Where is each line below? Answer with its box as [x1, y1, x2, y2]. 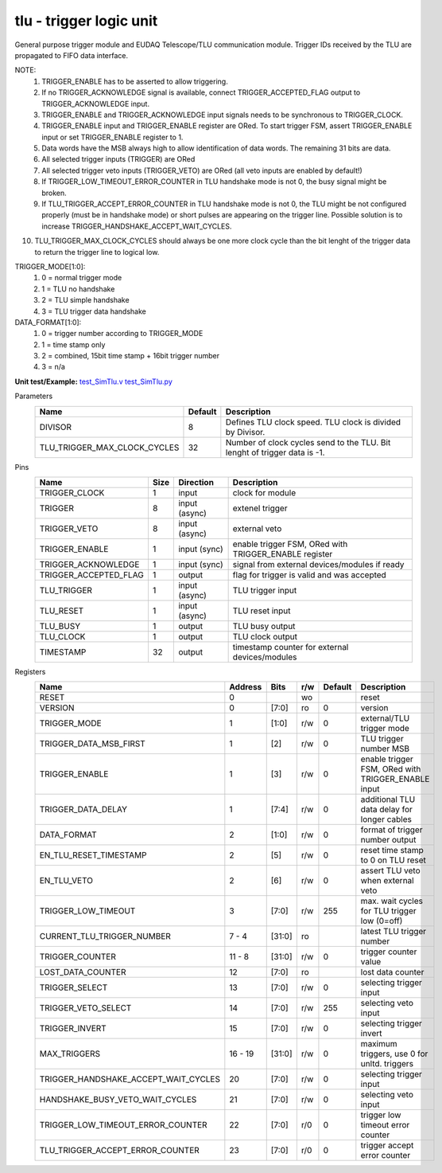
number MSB [360, 743, 409, 754]
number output [360, 835, 417, 846]
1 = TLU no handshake [41, 283, 115, 294]
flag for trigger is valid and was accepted [232, 569, 387, 581]
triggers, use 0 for [360, 1048, 428, 1059]
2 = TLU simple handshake [41, 295, 130, 305]
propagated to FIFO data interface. [14, 50, 129, 60]
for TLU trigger [360, 905, 417, 917]
